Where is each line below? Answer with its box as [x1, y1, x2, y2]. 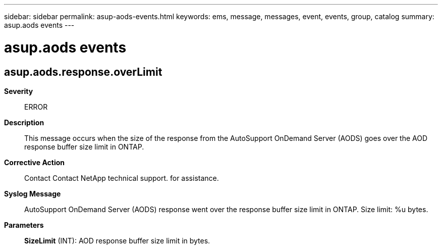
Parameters [4, 220, 44, 229]
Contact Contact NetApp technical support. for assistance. [24, 173, 219, 182]
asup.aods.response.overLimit [4, 65, 162, 78]
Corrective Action [4, 158, 65, 167]
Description [4, 118, 44, 127]
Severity [4, 86, 33, 95]
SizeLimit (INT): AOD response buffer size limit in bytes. [24, 236, 210, 245]
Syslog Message [4, 189, 61, 198]
